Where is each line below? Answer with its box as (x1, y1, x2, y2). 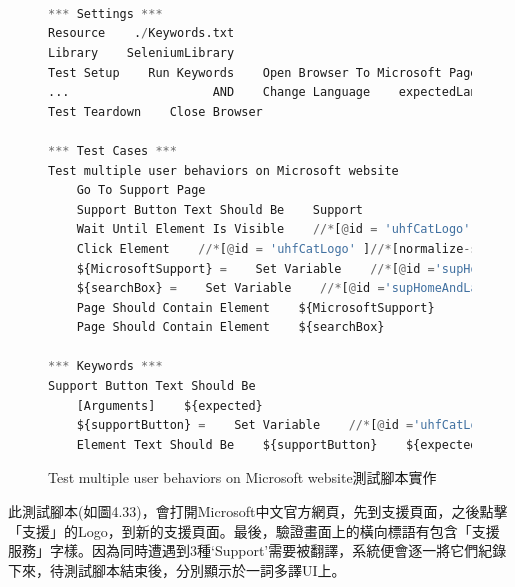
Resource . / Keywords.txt (48, 26, 235, 41)
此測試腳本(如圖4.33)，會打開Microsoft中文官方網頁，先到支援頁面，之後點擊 (8, 501, 508, 522)
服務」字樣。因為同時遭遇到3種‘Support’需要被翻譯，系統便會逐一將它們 (8, 540, 479, 561)
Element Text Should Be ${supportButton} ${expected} (76, 437, 485, 452)
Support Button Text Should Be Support (76, 202, 363, 217)
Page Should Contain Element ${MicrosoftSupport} (76, 300, 435, 315)
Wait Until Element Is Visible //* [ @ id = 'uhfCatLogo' (76, 222, 471, 237)
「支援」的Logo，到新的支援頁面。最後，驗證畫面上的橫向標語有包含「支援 (8, 520, 500, 541)
